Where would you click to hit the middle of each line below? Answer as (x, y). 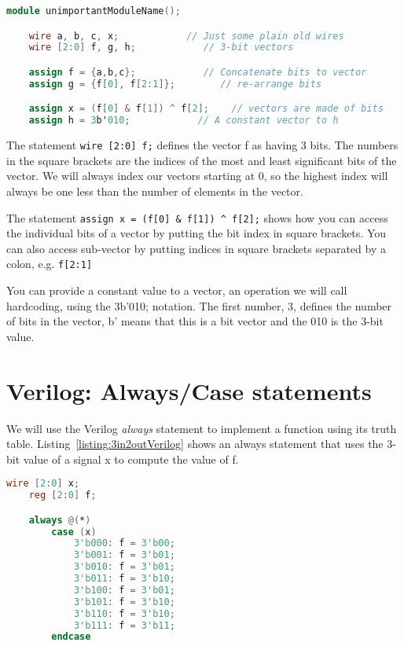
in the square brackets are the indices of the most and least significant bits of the (202, 160)
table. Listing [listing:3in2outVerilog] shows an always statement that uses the (195, 444)
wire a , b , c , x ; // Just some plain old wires (186, 36)
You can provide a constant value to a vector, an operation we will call (177, 290)
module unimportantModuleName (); (94, 11)
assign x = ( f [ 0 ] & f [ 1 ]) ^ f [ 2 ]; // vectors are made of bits (206, 109)
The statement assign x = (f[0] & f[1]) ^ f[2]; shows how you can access (197, 217)
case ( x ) (74, 532)
